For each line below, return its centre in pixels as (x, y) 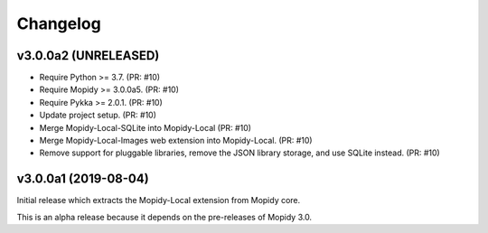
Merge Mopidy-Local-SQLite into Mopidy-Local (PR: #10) (145, 127)
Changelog (59, 23)
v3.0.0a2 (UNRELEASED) (88, 56)
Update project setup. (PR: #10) (98, 115)
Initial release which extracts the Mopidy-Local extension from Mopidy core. (159, 200)
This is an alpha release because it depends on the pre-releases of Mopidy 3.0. (164, 217)
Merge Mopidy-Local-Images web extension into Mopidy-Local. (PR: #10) (176, 141)
